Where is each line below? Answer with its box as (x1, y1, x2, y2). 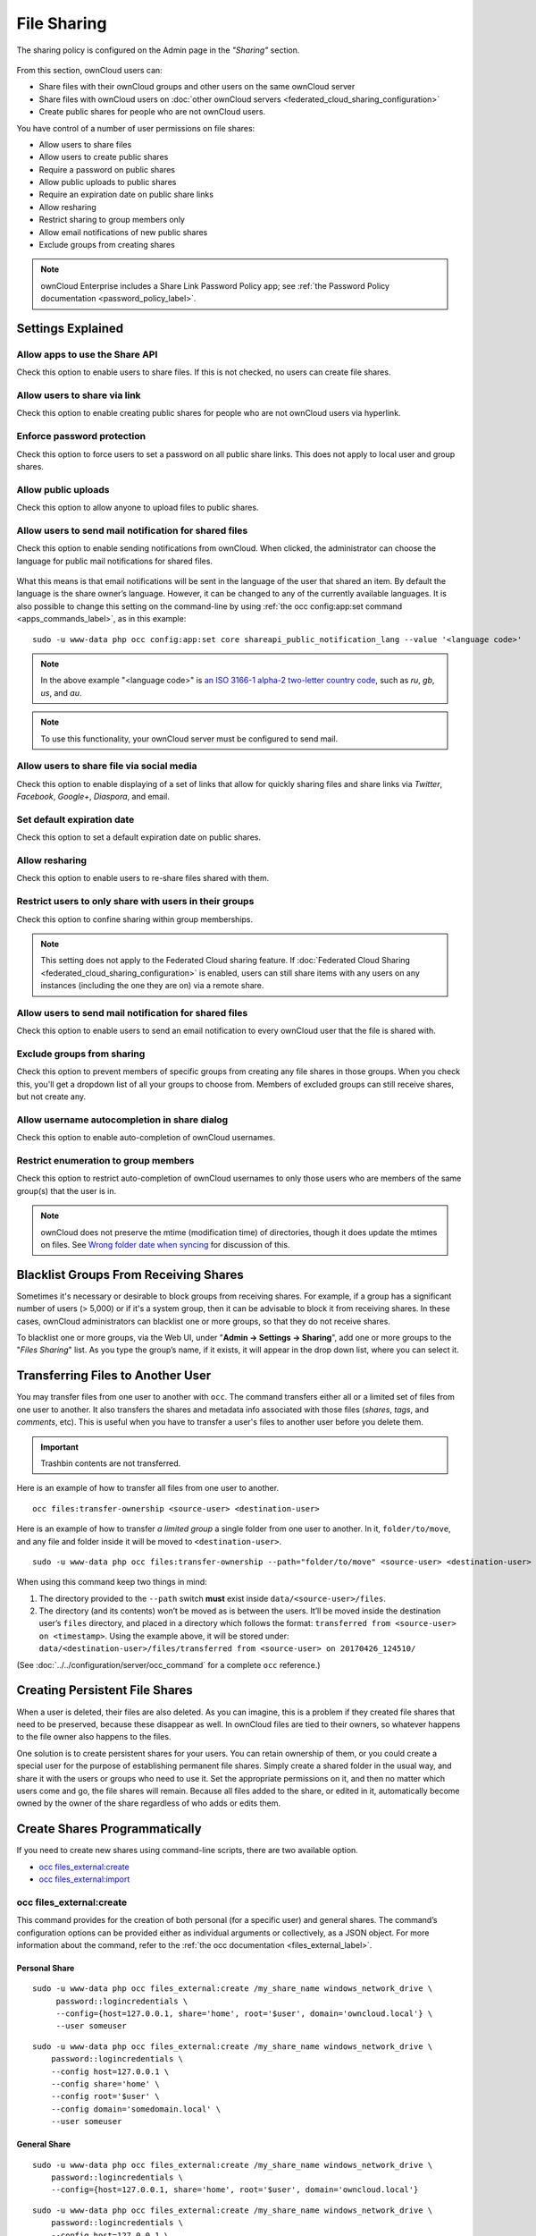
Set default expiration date (16, 813, 135, 826)
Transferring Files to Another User (16, 1368, 212, 1384)
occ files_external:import (38, 1874, 130, 1885)
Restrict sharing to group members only (38, 215, 185, 225)
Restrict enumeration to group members (16, 1155, 195, 1167)
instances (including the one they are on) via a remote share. (40, 980, 264, 991)
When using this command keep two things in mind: (16, 1577, 207, 1588)
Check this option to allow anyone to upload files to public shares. (16, 502, 259, 513)
